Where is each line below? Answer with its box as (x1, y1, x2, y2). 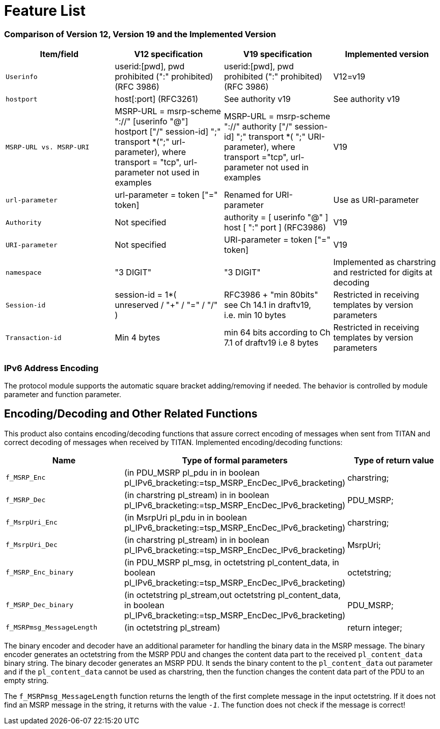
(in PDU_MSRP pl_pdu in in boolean (124, 467, 260, 478)
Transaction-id (6, 333, 62, 342)
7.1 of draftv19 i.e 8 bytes (224, 337, 319, 348)
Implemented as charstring (333, 257, 436, 268)
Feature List (4, 2, 86, 19)
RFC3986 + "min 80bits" (224, 290, 318, 300)
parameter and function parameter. (4, 389, 122, 399)
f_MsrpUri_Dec (6, 541, 58, 549)
